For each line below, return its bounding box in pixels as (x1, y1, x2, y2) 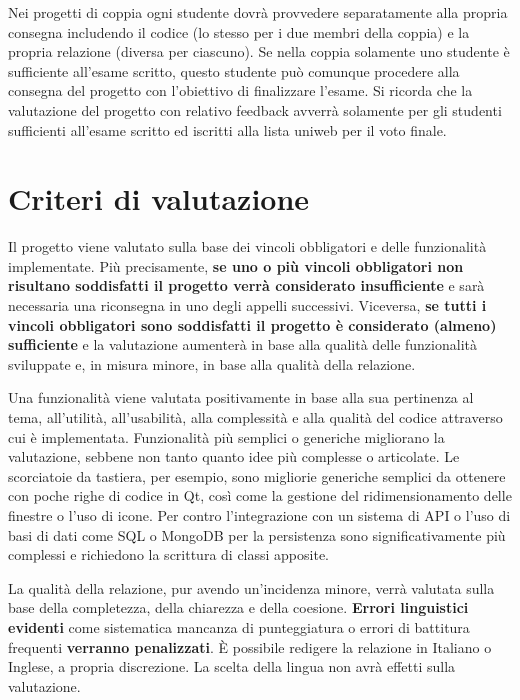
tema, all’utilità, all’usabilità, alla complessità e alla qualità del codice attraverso (8, 407, 503, 428)
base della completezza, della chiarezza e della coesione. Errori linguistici (8, 597, 469, 618)
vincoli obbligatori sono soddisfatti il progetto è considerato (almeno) (8, 314, 497, 335)
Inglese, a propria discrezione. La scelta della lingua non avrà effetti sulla (8, 656, 456, 677)
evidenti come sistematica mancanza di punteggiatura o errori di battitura (8, 616, 470, 637)
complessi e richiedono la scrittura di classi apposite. (8, 544, 330, 565)
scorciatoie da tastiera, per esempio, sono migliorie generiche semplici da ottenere (8, 465, 506, 486)
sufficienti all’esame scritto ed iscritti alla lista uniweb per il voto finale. (8, 119, 447, 140)
